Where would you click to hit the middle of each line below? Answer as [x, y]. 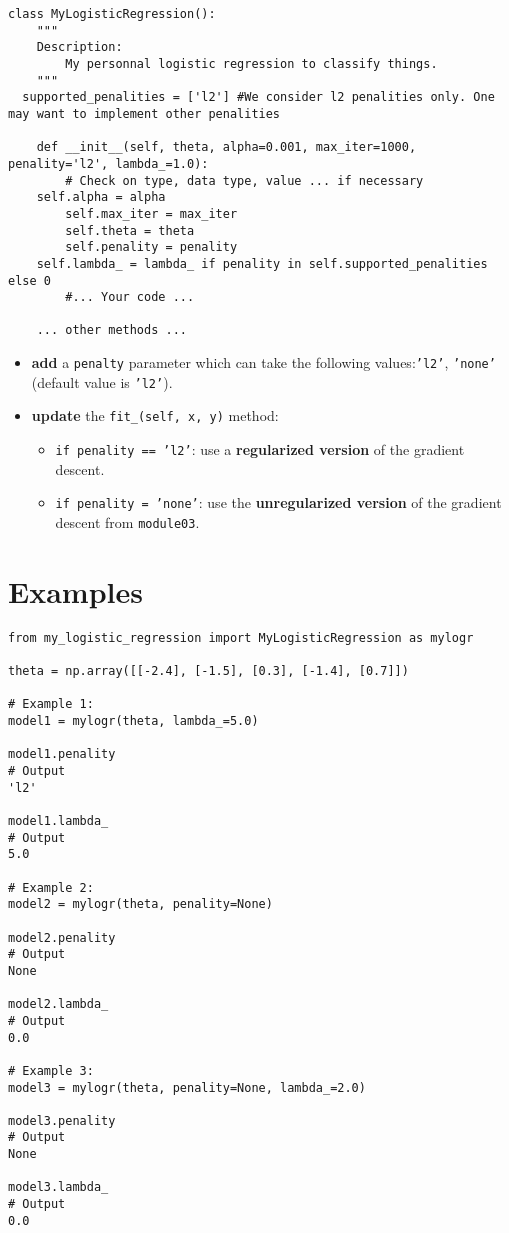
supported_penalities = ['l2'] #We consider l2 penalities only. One [258, 97]
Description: [79, 47]
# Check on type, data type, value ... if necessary [244, 180]
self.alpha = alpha [101, 197]
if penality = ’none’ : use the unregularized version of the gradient [278, 502]
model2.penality [62, 937]
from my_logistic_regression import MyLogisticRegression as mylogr [241, 637]
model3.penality [62, 1120]
